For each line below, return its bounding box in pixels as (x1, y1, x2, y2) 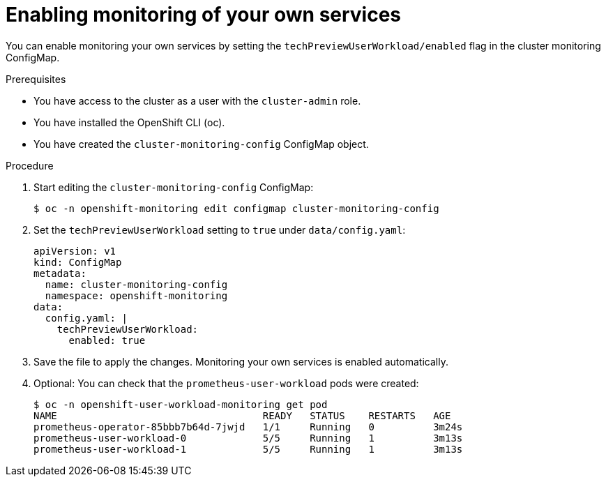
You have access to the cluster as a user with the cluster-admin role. (33, 94, 361, 107)
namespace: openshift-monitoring (45, 289, 228, 301)
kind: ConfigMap (33, 256, 122, 268)
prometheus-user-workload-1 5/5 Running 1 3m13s (33, 443, 463, 455)
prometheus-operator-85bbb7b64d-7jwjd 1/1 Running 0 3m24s (33, 421, 463, 432)
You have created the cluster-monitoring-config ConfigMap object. (33, 137, 369, 150)
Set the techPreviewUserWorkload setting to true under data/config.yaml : (33, 223, 406, 236)
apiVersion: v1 (33, 245, 116, 257)
